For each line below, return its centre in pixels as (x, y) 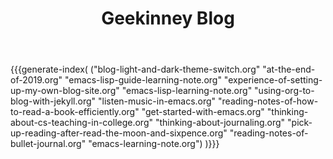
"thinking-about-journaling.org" (220, 123)
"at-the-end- (289, 69)
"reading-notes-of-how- (268, 101)
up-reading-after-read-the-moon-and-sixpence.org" (119, 133)
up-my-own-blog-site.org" (65, 91)
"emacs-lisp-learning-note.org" (187, 91)
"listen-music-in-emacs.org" (157, 101)
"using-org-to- (284, 91)
